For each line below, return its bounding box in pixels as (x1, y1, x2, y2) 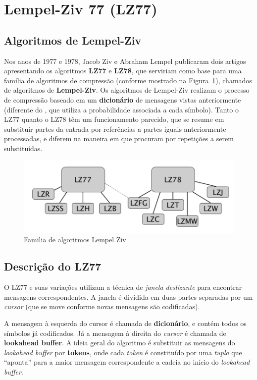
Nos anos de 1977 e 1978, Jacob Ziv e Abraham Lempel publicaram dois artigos (4, 55, 246, 66)
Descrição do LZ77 (4, 259, 102, 274)
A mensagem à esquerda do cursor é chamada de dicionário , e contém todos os (4, 318, 247, 328)
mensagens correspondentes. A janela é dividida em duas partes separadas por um (4, 291, 253, 302)
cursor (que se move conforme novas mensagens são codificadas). (4, 301, 200, 312)
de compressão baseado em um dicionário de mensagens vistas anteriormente (4, 94, 241, 105)
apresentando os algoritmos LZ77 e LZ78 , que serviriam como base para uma (4, 65, 242, 76)
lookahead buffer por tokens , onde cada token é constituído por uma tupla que (4, 347, 242, 357)
